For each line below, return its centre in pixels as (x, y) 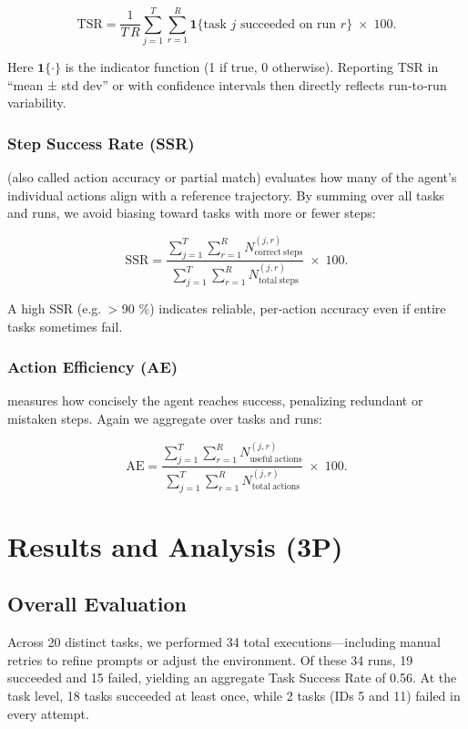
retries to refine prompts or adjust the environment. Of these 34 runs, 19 (210, 659)
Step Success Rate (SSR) (101, 143)
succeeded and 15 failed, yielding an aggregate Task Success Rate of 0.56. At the (232, 678)
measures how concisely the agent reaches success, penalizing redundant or (215, 400)
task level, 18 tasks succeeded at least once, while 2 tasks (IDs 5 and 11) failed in (234, 696)
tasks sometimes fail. (65, 326)
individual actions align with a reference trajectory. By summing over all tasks (226, 195)
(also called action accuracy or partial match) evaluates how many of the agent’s (232, 177)
